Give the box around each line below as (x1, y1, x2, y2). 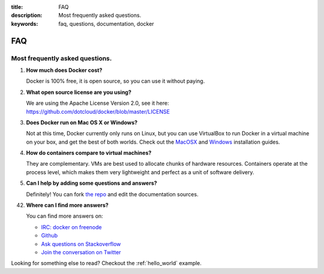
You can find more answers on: (26, 212, 103, 220)
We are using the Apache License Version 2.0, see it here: (26, 99, 169, 107)
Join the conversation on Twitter (41, 248, 121, 255)
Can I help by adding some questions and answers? (26, 179, 157, 187)
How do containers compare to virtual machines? (26, 150, 152, 157)
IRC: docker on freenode (41, 223, 102, 230)
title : (11, 4, 23, 10)
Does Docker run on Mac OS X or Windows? (26, 118, 138, 126)
